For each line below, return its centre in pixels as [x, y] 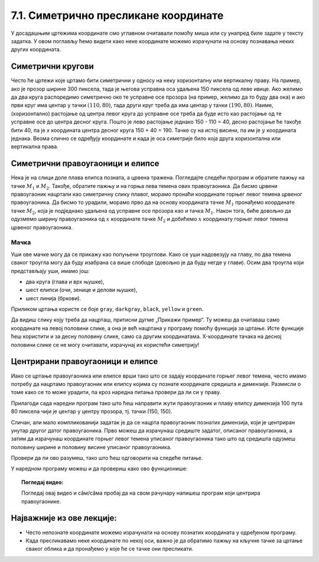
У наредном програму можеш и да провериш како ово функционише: [99, 469]
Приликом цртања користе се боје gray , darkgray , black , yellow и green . [107, 309]
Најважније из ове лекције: [64, 518]
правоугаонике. [41, 501]
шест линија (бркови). [53, 298]
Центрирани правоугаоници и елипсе [84, 361]
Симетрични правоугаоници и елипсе [85, 163]
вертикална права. [35, 147]
